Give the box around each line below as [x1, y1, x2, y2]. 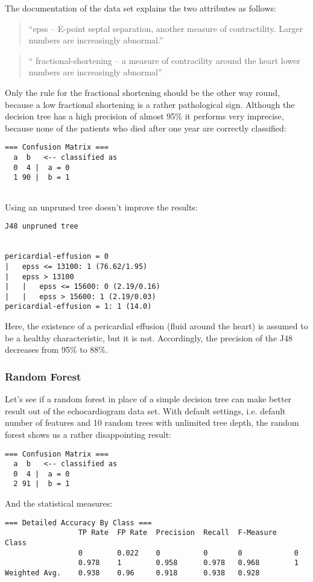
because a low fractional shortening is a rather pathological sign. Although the [5, 98, 295, 110]
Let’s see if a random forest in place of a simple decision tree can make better [5, 393, 292, 405]
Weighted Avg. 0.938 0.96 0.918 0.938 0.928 [5, 569, 260, 577]
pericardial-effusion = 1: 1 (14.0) [5, 302, 152, 311]
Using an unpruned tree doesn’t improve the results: [5, 200, 198, 213]
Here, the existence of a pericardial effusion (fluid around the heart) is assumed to [5, 320, 308, 332]
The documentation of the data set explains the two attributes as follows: [5, 2, 276, 14]
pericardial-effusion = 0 [5, 252, 109, 261]
